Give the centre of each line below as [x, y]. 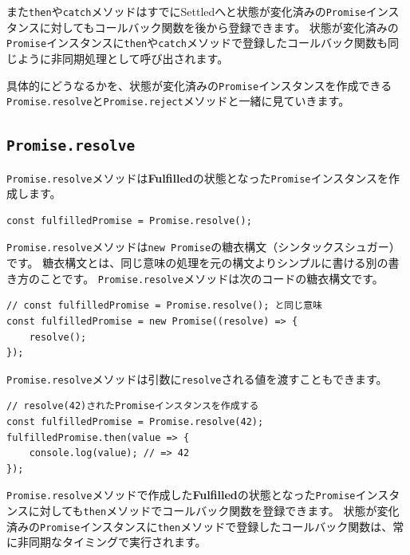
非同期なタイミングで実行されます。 [112, 542]
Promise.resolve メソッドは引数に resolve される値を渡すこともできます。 [197, 378]
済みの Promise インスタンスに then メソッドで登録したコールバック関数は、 [200, 526]
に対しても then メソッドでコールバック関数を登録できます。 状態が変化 [214, 510]
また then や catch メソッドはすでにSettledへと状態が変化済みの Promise [186, 11]
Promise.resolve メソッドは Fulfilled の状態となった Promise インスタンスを [197, 177]
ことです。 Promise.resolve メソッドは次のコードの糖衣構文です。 [211, 278]
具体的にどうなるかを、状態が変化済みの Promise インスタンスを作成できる [199, 85]
